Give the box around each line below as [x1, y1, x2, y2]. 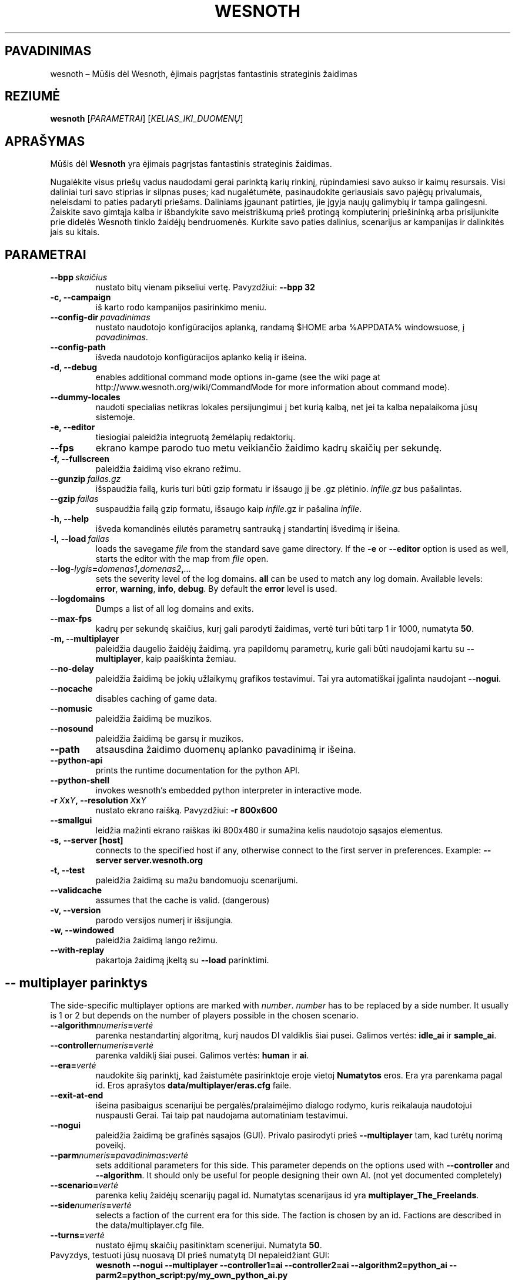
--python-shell [50, 775, 109, 786]
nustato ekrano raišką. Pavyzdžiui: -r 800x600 [95, 805, 277, 816]
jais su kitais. [50, 227, 100, 237]
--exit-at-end [50, 1090, 103, 1100]
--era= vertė [50, 1060, 96, 1070]
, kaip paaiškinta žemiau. [141, 654, 236, 664]
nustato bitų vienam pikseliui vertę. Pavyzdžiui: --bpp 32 [95, 282, 315, 293]
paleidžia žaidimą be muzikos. [95, 713, 212, 724]
